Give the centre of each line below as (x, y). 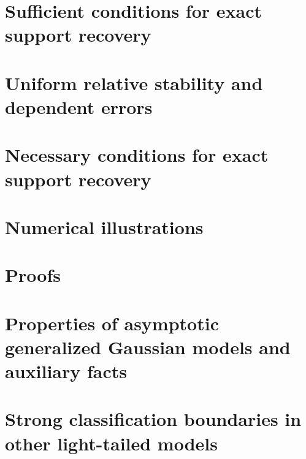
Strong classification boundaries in (153, 419)
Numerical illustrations (104, 226)
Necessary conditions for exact (137, 155)
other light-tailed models (111, 443)
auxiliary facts (66, 371)
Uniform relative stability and (134, 82)
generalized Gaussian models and (148, 347)
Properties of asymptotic (112, 323)
